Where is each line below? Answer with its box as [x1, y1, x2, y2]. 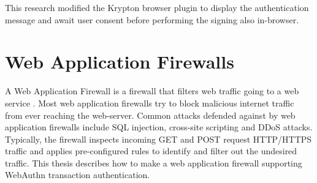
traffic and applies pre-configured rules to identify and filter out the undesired [5, 144, 297, 157]
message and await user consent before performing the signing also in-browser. [5, 13, 299, 26]
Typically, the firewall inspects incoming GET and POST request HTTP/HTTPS [5, 132, 312, 145]
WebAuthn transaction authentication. [5, 168, 150, 181]
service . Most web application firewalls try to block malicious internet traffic [5, 96, 294, 109]
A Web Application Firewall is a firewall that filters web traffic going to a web [5, 84, 299, 97]
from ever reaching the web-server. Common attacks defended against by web [5, 108, 296, 121]
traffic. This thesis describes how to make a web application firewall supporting [5, 156, 302, 169]
